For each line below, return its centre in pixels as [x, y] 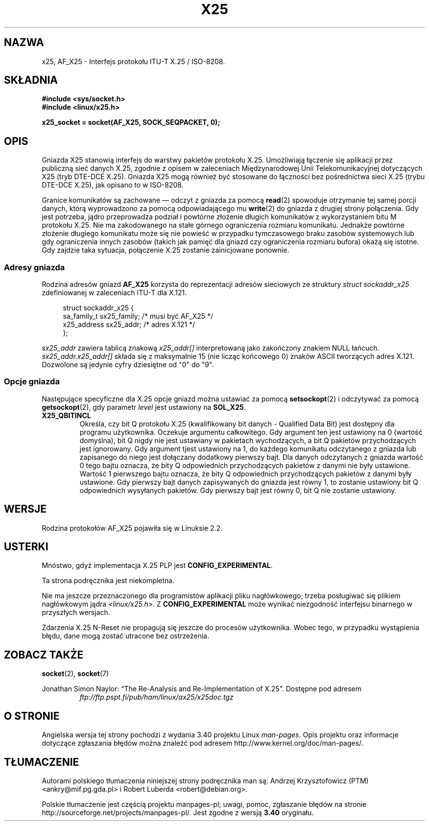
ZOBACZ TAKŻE [44, 655]
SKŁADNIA [31, 80]
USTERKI [26, 547]
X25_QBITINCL [66, 415]
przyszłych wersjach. [76, 613]
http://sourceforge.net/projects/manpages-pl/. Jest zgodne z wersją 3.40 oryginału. [178, 813]
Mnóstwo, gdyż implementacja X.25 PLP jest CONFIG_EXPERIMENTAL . [157, 566]
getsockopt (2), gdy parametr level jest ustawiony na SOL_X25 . [144, 407]
